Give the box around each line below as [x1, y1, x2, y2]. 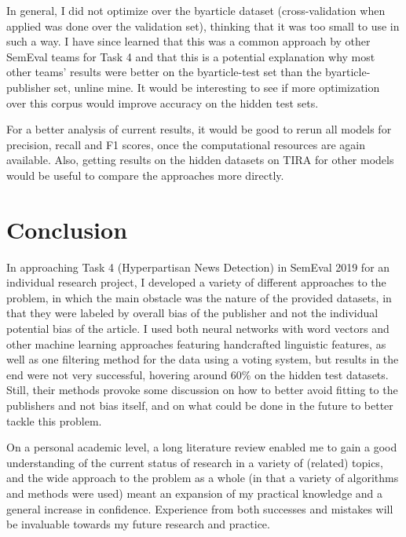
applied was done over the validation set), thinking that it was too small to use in [6, 17, 400, 34]
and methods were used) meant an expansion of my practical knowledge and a [6, 484, 383, 501]
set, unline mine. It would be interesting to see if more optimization [53, 79, 380, 95]
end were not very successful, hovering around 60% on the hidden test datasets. [6, 366, 389, 382]
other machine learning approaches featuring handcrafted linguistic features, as [6, 335, 386, 352]
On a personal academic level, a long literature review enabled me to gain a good [6, 439, 397, 455]
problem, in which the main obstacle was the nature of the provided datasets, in [6, 289, 392, 305]
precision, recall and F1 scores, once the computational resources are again [6, 136, 365, 152]
